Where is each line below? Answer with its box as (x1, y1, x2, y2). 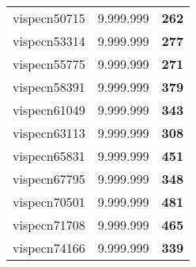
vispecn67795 (13, 170, 85, 188)
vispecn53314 (13, 32, 85, 50)
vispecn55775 (13, 55, 85, 73)
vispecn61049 (13, 101, 85, 119)
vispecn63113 (13, 124, 85, 142)
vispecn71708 (13, 216, 85, 234)
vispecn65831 (13, 147, 85, 165)
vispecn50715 (13, 9, 85, 27)
